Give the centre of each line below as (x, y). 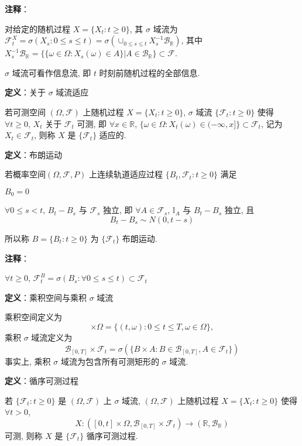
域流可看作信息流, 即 (52, 72)
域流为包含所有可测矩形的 (110, 361)
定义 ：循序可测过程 (42, 381)
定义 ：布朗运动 (33, 154)
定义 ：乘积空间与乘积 (46, 297)
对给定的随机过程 (37, 28)
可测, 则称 (24, 435)
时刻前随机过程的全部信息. (150, 72)
